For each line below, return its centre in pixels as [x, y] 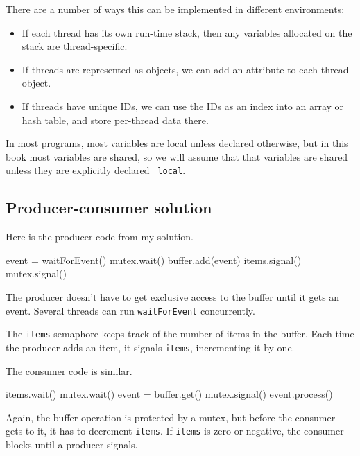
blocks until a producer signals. [72, 444]
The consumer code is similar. [69, 370]
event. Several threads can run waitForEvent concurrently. [130, 310]
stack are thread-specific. [75, 46]
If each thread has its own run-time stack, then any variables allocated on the [187, 32]
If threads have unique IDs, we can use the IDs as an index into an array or [183, 106]
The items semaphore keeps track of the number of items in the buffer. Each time [180, 334]
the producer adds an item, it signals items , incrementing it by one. [150, 347]
